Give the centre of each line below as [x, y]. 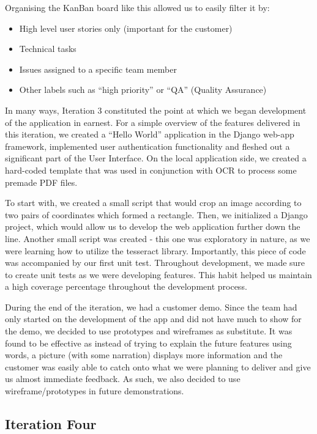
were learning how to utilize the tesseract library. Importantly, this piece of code [155, 250]
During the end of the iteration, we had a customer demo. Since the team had [151, 307]
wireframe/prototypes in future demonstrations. [95, 391]
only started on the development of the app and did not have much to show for [153, 319]
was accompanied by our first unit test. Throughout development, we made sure [155, 263]
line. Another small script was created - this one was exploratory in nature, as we [158, 238]
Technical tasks [48, 49]
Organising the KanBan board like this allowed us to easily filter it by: [137, 7]
